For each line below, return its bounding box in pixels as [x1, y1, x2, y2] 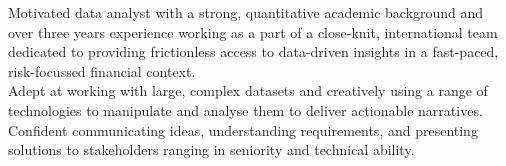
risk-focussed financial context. [8, 60, 196, 81]
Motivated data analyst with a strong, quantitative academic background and [8, 2, 484, 22]
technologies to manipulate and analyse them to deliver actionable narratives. [8, 99, 483, 120]
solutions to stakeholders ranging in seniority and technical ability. [8, 139, 415, 160]
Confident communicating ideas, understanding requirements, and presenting [8, 119, 478, 140]
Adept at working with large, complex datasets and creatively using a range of [8, 80, 488, 101]
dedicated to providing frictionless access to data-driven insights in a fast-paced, [8, 41, 499, 62]
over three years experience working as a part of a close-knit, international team [8, 21, 498, 42]
